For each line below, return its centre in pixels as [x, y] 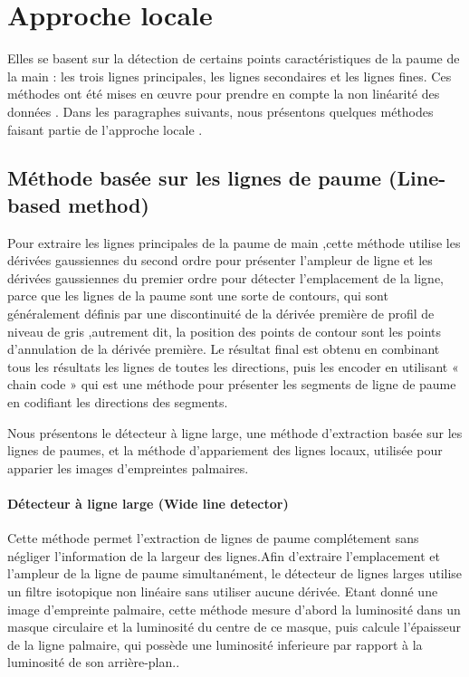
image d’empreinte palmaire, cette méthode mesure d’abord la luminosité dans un [234, 609]
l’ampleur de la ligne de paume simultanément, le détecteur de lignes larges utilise [235, 573]
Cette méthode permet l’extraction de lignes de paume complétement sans [213, 538]
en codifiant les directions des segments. [118, 402]
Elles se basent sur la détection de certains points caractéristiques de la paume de [234, 58]
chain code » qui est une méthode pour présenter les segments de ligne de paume [232, 384]
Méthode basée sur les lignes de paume [195, 178]
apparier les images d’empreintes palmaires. [128, 467]
